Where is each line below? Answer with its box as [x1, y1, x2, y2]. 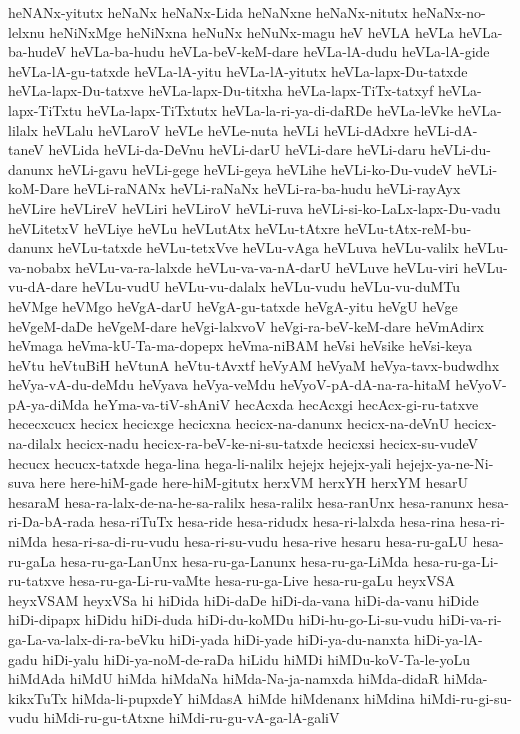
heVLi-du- [430, 139, 491, 160]
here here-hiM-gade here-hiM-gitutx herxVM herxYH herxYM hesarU [39, 472, 469, 493]
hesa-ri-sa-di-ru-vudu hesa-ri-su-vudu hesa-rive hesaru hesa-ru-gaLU [51, 531, 468, 552]
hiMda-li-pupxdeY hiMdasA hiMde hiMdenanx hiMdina [71, 687, 415, 708]
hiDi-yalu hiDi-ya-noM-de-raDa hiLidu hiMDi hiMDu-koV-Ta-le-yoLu [42, 648, 470, 669]
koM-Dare [8, 178, 69, 199]
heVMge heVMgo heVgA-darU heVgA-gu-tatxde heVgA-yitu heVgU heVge [8, 295, 458, 316]
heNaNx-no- [412, 2, 486, 22]
